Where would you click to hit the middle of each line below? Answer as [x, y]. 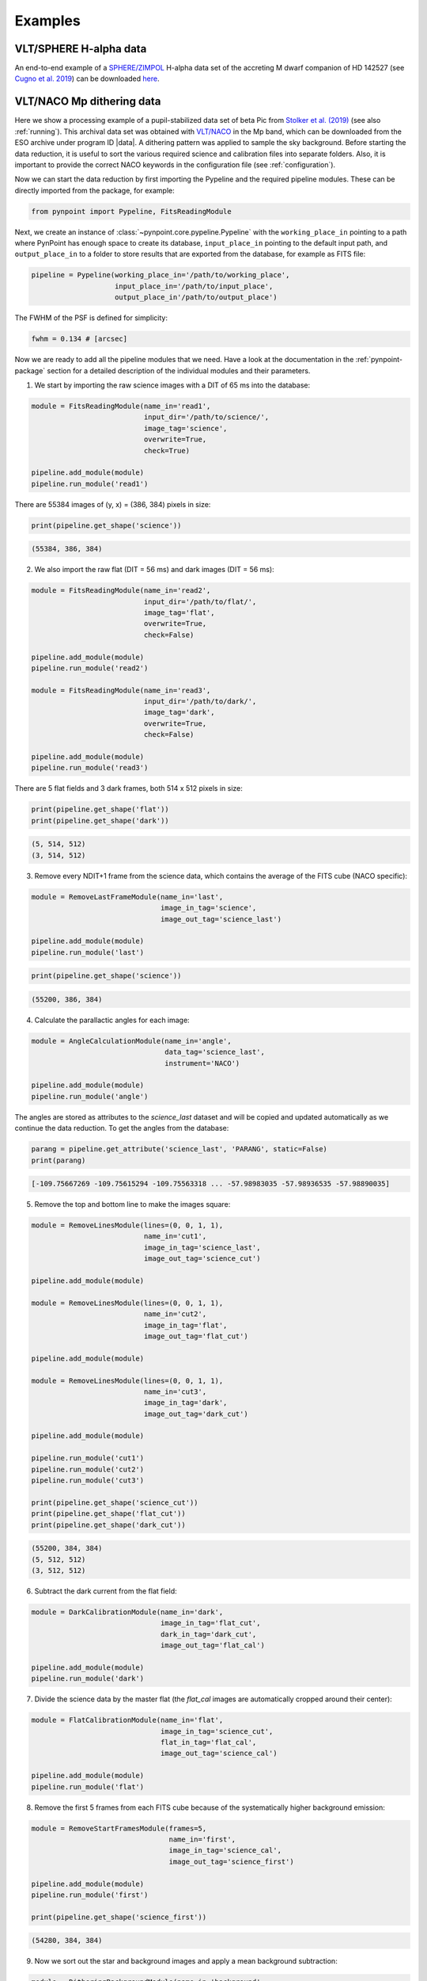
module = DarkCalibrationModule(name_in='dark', [127, 1612]
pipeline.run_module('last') [88, 952]
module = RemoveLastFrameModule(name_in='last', [127, 897]
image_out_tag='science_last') [221, 919]
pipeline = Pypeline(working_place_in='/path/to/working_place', [161, 275]
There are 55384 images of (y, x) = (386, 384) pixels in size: [113, 504]
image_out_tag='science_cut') [202, 1259]
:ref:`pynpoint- [379, 360]
